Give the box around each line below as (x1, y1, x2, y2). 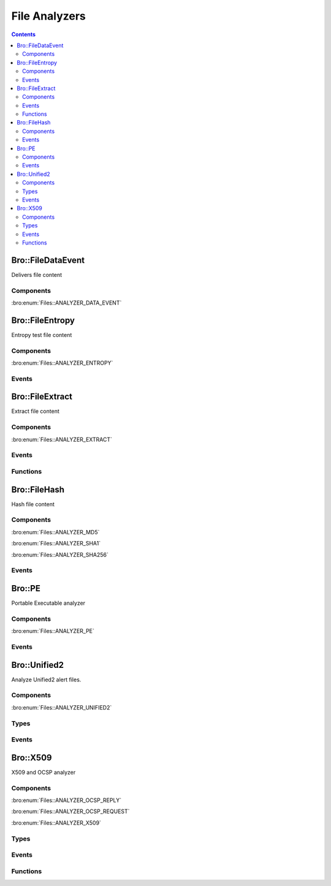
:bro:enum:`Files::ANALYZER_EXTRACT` (11, 436, 113, 443)
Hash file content (11, 500, 55, 508)
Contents (11, 31, 36, 38)
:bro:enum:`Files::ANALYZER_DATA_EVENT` (11, 299, 122, 306)
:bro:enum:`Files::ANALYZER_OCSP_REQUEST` (11, 808, 130, 815)
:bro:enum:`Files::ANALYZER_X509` (11, 819, 101, 827)
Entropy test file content (11, 331, 72, 338)
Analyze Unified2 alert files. (11, 676, 82, 683)
